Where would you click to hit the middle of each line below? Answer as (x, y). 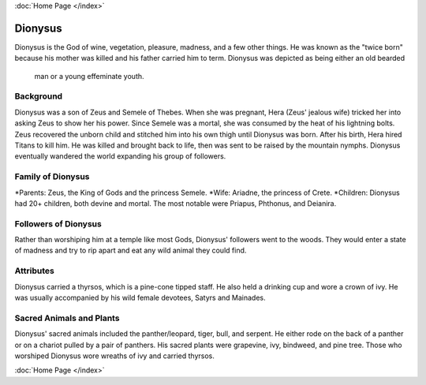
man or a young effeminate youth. (90, 76)
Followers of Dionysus (58, 223)
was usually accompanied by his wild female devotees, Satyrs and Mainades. (140, 297)
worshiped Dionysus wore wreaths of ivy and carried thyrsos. (114, 356)
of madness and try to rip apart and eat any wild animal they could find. (131, 250)
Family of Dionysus (52, 177)
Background (39, 96)
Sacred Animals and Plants (67, 318)
